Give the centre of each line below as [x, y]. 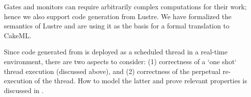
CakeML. [18, 35]
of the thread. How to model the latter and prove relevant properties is [141, 81]
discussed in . [24, 90]
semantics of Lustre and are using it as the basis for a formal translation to [117, 26]
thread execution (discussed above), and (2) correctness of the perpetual [112, 71]
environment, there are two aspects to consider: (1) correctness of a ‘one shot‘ [120, 61]
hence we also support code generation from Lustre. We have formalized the [118, 16]
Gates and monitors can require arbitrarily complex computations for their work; [125, 6]
